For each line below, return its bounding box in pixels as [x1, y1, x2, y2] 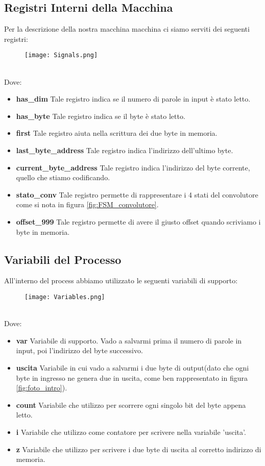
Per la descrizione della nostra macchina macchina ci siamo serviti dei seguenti [4, 23, 250, 34]
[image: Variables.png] [25, 293, 105, 301]
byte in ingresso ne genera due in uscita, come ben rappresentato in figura [16, 372, 248, 383]
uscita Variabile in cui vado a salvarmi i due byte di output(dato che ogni [16, 362, 249, 373]
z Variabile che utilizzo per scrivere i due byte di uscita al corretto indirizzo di [16, 444, 261, 454]
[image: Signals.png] [25, 52, 98, 59]
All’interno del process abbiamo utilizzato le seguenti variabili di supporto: [4, 275, 238, 286]
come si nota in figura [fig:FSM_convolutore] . [16, 199, 159, 210]
